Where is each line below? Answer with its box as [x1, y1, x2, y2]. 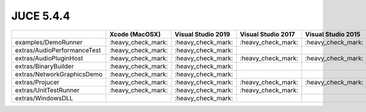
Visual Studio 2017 [240, 30, 295, 38]
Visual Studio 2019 [174, 30, 231, 38]
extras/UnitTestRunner [15, 86, 80, 94]
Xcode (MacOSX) [109, 30, 161, 38]
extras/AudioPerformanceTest [15, 46, 101, 54]
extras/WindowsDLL [15, 94, 73, 102]
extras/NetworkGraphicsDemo [15, 70, 103, 79]
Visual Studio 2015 [305, 30, 361, 38]
